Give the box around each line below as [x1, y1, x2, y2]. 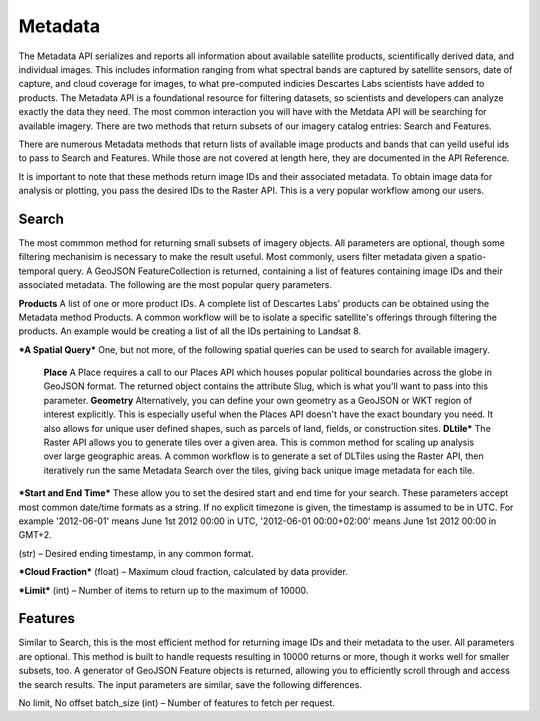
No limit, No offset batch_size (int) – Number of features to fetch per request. [18, 697, 335, 709]
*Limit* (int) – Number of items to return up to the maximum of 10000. [18, 584, 309, 596]
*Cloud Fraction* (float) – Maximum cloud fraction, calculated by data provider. [18, 566, 349, 578]
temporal [18, 265, 56, 277]
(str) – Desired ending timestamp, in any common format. [18, 547, 254, 559]
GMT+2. [18, 529, 52, 541]
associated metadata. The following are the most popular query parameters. [18, 279, 332, 291]
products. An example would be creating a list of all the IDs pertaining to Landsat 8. [18, 325, 362, 337]
